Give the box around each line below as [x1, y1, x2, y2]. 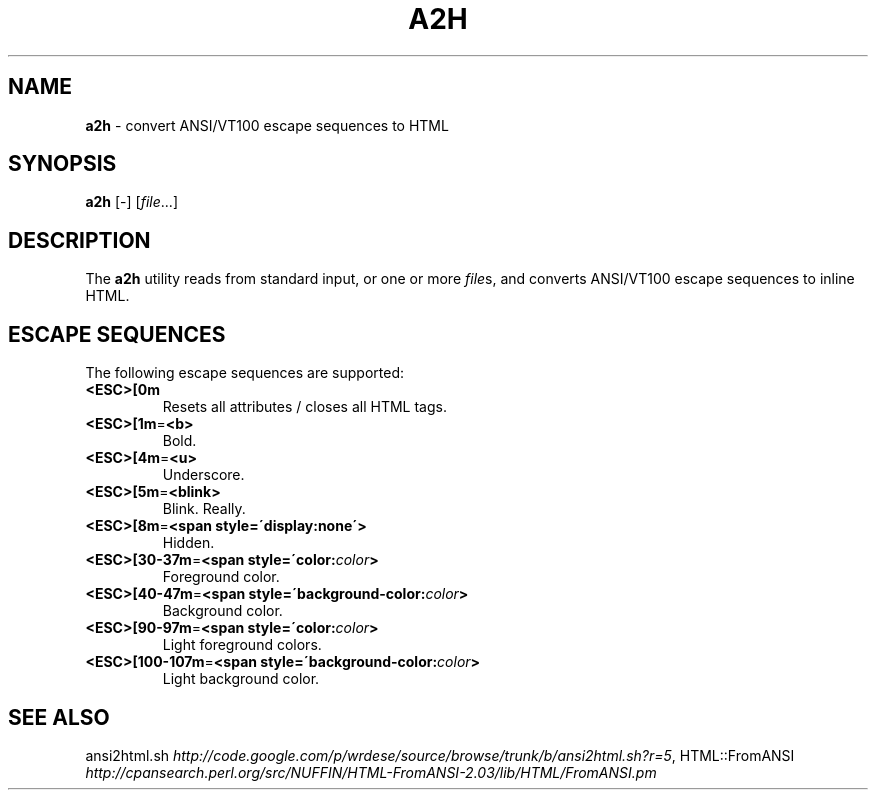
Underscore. [162, 466, 245, 484]
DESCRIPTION [8, 227, 151, 253]
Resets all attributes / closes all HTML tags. [162, 398, 447, 416]
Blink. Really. [162, 500, 246, 518]
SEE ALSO [8, 704, 110, 730]
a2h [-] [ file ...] [85, 193, 178, 211]
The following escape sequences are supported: [85, 364, 404, 382]
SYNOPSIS [8, 151, 117, 177]
